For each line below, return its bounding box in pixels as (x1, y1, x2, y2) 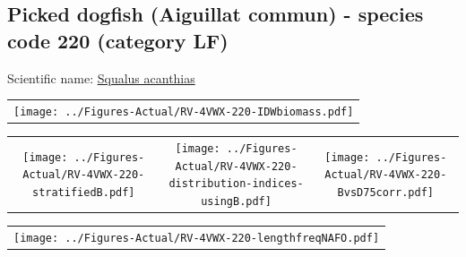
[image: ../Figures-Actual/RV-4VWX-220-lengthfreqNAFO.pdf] (13, 231, 380, 244)
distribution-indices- (168, 177, 304, 191)
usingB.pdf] (201, 194, 272, 208)
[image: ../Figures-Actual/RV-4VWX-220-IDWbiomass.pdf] (13, 105, 354, 118)
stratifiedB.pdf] (31, 185, 135, 199)
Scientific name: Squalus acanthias (7, 68, 195, 87)
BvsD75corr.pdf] (337, 185, 434, 199)
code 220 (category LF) (7, 26, 229, 54)
